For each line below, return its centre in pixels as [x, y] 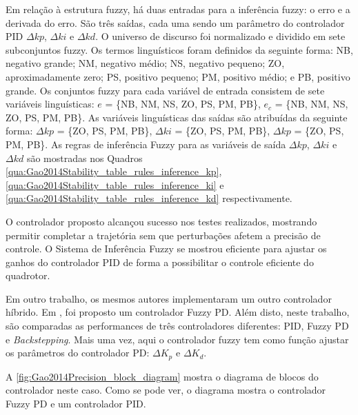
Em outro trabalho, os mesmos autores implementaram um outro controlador [169, 298]
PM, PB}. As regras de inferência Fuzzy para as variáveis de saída [146, 144]
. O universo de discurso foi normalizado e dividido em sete [220, 36]
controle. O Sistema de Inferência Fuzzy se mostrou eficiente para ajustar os [166, 249]
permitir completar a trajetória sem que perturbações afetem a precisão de [163, 235]
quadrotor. [28, 275]
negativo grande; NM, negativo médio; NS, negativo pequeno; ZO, [145, 63]
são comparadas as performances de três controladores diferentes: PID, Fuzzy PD [177, 326]
